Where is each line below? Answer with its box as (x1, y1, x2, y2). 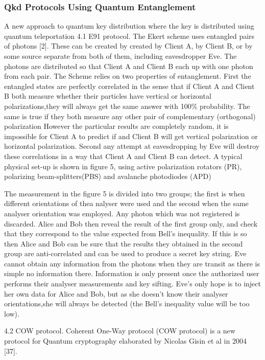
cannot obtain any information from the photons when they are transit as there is (4, 258, 260, 268)
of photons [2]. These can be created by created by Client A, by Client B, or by (4, 40, 253, 51)
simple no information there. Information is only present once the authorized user (4, 268, 259, 279)
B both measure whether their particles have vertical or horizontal (4, 91, 211, 101)
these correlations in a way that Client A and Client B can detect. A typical (4, 150, 243, 161)
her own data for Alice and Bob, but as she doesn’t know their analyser (4, 288, 228, 299)
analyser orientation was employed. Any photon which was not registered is (4, 208, 240, 218)
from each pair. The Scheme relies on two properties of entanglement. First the (4, 71, 251, 81)
